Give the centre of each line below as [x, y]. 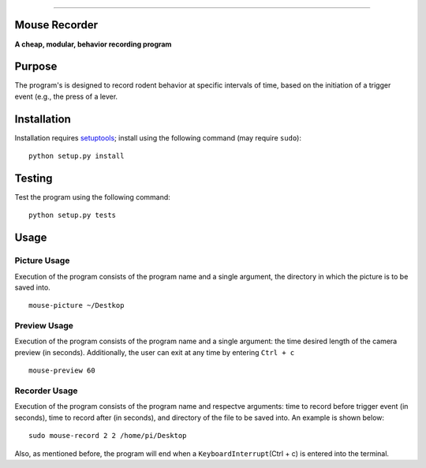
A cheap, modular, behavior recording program [93, 44]
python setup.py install [77, 156]
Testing [34, 178]
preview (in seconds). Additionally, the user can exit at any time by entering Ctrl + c [155, 352]
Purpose [36, 67]
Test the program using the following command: [93, 197]
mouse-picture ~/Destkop [77, 305]
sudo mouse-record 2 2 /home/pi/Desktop [108, 436]
